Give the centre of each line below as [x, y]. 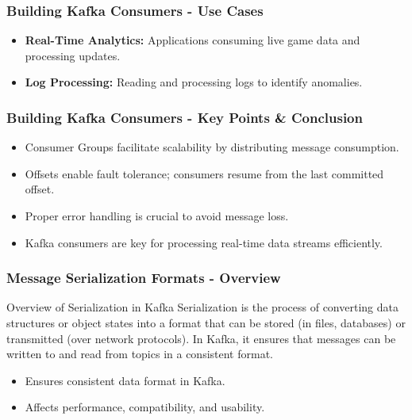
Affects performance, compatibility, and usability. [145, 407]
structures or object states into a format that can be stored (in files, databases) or [206, 323]
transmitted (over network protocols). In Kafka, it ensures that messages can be [201, 338]
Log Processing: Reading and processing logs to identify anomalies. [194, 82]
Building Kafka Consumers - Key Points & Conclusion [185, 117]
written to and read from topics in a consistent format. [140, 354]
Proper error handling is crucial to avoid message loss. [157, 216]
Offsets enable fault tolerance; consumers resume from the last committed [204, 173]
